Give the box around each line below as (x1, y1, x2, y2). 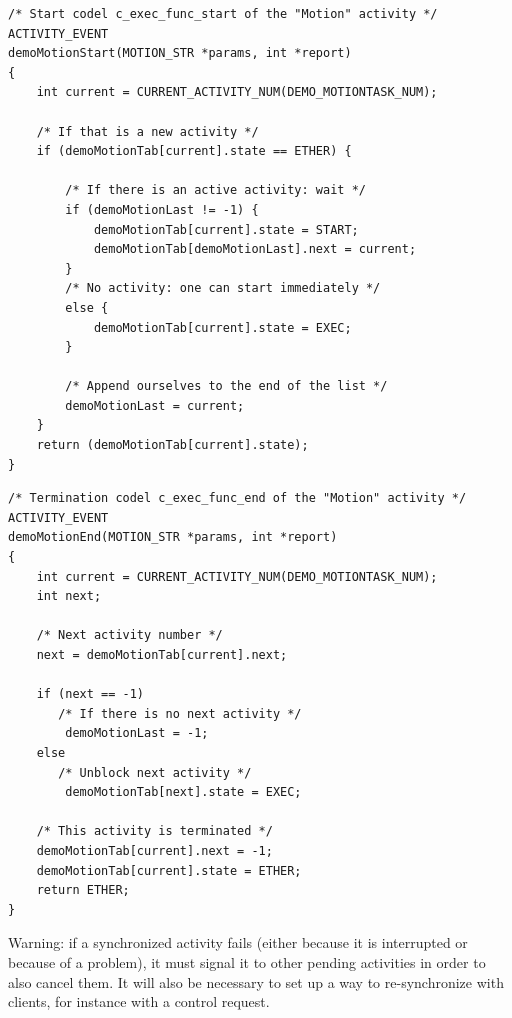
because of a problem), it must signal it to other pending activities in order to (8, 951, 486, 972)
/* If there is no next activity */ (58, 706, 302, 721)
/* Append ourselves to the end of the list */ (65, 379, 388, 394)
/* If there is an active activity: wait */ (65, 183, 366, 198)
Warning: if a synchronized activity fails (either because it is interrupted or (8, 932, 468, 953)
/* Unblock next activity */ (58, 765, 252, 780)
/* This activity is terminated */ (36, 824, 273, 839)
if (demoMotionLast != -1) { (65, 202, 259, 217)
